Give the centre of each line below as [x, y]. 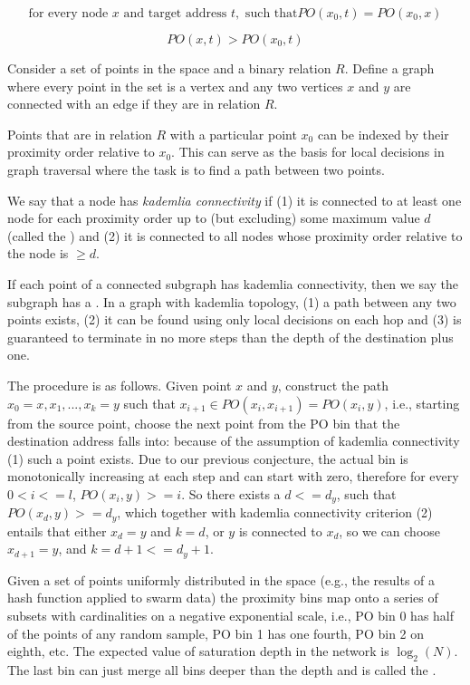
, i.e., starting [422, 403]
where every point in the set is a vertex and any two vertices [175, 86]
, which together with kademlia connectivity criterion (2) [275, 512]
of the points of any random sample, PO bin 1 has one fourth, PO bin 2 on [216, 633]
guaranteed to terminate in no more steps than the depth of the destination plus [230, 337]
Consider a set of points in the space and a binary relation [169, 68]
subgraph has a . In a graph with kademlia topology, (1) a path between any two [232, 301]
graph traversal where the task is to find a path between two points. [196, 169]
